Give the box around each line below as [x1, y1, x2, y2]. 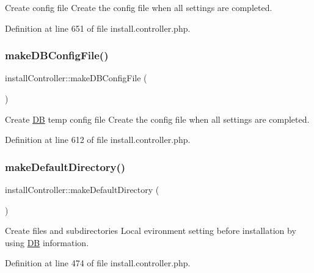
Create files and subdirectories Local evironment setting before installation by [5, 224, 296, 237]
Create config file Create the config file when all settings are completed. [5, 1, 272, 13]
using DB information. [5, 236, 89, 249]
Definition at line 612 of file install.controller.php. [5, 133, 191, 146]
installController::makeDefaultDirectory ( [5, 183, 159, 195]
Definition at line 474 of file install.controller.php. [5, 257, 191, 269]
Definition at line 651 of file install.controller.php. [5, 21, 191, 34]
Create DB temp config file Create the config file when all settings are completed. [5, 112, 310, 125]
